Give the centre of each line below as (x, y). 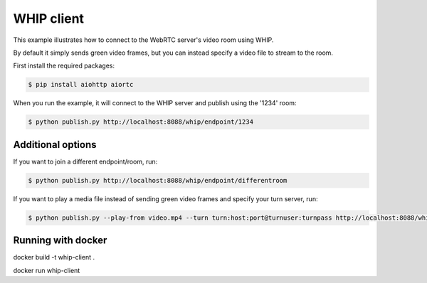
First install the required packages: (64, 66)
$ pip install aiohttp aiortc (81, 85)
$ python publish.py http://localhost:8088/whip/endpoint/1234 (141, 122)
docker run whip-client (47, 270)
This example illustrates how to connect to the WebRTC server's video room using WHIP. (143, 40)
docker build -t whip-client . (54, 257)
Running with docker (60, 241)
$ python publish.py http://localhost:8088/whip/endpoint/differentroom (158, 180)
